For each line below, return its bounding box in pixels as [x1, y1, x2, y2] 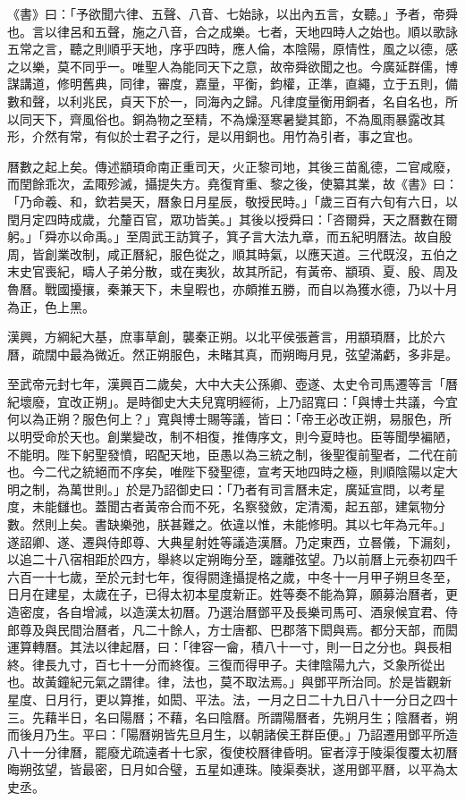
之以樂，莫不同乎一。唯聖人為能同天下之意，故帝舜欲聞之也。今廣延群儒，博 [7, 56, 458, 75]
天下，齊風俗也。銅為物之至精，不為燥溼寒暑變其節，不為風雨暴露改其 [31, 109, 445, 128]
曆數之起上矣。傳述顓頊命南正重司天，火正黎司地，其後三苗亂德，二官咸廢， [7, 156, 458, 175]
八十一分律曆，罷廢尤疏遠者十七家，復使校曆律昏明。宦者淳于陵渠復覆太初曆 [7, 742, 458, 761]
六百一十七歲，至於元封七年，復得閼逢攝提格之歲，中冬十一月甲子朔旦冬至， [7, 567, 458, 586]
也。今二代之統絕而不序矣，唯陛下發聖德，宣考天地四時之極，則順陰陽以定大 [7, 462, 458, 481]
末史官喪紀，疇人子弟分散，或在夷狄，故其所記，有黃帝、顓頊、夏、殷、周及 [7, 262, 458, 281]
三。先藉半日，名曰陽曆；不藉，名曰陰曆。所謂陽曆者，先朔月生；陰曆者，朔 [7, 707, 458, 726]
